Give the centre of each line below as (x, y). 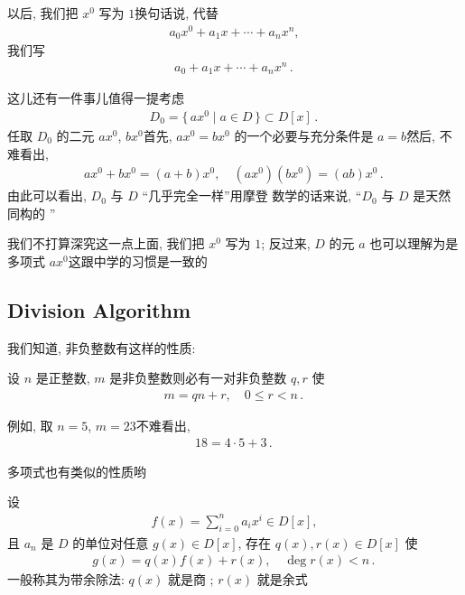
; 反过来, (286, 243)
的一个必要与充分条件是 (304, 136)
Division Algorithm (99, 310)
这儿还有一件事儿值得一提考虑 (96, 98)
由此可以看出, (47, 195)
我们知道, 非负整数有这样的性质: (102, 347)
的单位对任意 (111, 542)
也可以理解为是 (414, 243)
